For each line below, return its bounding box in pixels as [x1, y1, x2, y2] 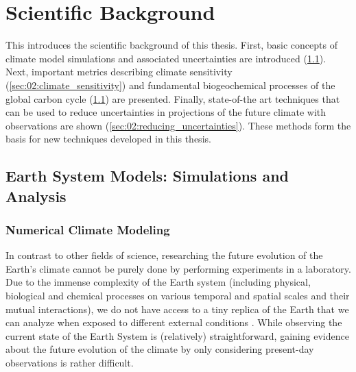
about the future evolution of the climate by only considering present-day [5, 342, 314, 356]
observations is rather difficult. [5, 356, 134, 370]
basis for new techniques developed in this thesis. [5, 132, 211, 146]
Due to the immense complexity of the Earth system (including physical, [5, 275, 311, 289]
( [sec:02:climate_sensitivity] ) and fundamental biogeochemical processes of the [5, 77, 335, 92]
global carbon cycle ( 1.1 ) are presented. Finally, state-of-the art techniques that [5, 91, 340, 106]
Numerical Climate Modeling [5, 221, 170, 238]
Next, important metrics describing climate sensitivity [5, 64, 233, 79]
